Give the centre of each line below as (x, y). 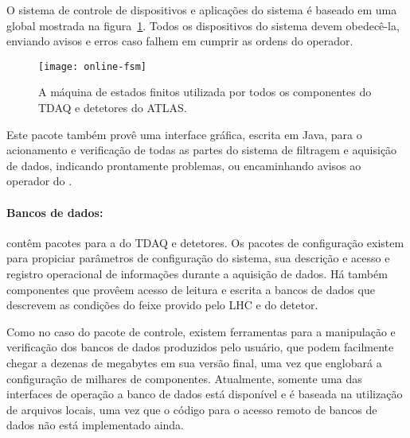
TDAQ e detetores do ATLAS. (113, 108)
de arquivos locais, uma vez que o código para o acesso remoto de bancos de (192, 409)
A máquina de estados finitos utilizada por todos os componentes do (205, 92)
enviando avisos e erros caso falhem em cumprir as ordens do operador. (180, 41)
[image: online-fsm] (93, 66)
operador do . (39, 181)
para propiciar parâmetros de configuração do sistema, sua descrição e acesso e (198, 258)
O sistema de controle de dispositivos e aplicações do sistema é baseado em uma (202, 10)
